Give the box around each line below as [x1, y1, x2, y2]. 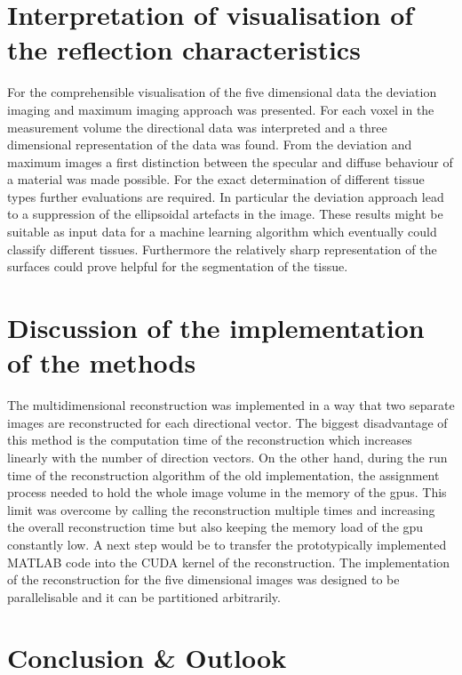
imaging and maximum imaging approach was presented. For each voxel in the [7, 100, 434, 118]
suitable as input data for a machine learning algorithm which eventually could [7, 222, 437, 241]
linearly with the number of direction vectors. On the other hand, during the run [7, 447, 448, 466]
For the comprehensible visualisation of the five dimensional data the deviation [7, 83, 437, 101]
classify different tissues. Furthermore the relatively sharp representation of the [7, 239, 437, 258]
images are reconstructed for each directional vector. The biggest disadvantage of [7, 413, 448, 431]
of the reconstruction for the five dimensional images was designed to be [7, 570, 400, 589]
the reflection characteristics [7, 31, 361, 68]
